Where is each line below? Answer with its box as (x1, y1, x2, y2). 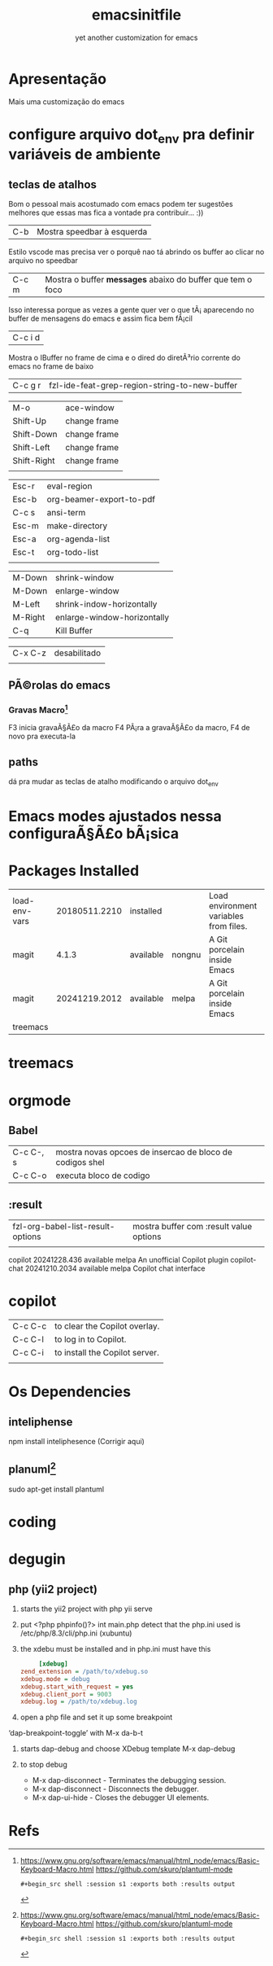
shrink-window (55, 572, 115, 584)
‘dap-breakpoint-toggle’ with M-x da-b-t (8, 1728, 144, 1738)
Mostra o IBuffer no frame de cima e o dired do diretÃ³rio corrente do (8, 352, 241, 363)
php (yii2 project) (8, 1582, 97, 1596)
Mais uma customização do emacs (8, 96, 125, 107)
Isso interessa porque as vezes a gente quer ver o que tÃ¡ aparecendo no (8, 305, 254, 315)
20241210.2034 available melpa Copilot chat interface (24, 1263, 206, 1273)
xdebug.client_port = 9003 (19, 1690, 112, 1698)
